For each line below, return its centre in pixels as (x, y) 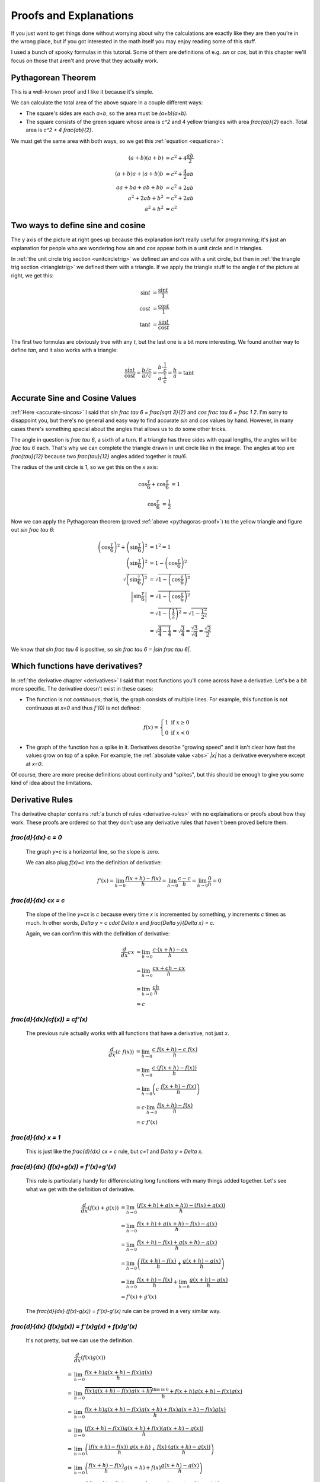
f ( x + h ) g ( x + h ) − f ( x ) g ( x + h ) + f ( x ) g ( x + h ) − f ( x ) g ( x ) (155, 1410)
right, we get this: (32, 275)
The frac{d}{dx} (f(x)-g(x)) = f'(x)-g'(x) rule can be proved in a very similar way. (123, 1311)
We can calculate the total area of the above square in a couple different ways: (107, 103)
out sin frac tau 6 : (33, 530)
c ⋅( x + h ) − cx (170, 949)
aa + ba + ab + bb (140, 188)
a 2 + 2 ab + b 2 (146, 198)
